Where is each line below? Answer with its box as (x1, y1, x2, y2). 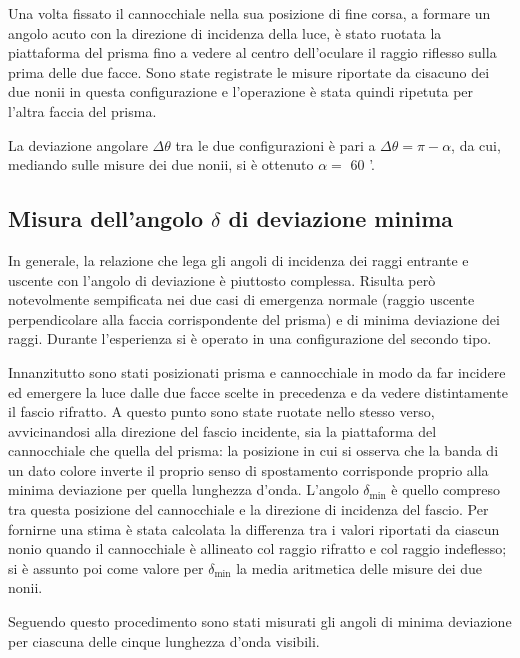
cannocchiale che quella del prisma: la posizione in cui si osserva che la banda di (8, 440, 499, 461)
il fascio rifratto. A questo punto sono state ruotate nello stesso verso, (8, 401, 435, 422)
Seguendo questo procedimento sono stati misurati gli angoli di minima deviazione (8, 611, 512, 632)
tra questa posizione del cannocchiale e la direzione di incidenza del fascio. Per (8, 499, 489, 520)
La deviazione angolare (8, 134, 148, 155)
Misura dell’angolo (8, 203, 203, 234)
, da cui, (451, 134, 501, 155)
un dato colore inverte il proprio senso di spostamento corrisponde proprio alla (8, 459, 489, 480)
